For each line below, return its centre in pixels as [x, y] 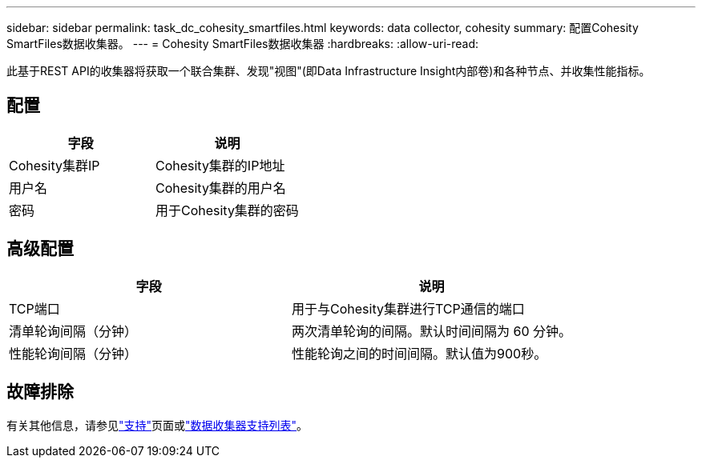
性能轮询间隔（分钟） [73, 353]
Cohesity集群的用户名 [220, 188]
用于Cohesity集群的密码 [227, 210]
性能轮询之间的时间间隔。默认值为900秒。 [420, 353]
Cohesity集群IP [54, 165]
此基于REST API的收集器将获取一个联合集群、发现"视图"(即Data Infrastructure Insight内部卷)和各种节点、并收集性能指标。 [329, 71]
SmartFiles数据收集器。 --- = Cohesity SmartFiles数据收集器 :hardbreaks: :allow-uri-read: [243, 44]
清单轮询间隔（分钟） [73, 331]
